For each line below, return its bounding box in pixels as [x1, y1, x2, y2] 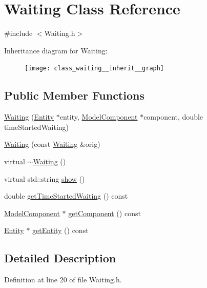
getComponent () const [68, 207, 141, 218]
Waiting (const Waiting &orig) [4, 139, 100, 149]
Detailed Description [4, 250, 116, 266]
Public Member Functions [4, 87, 144, 103]
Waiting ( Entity [4, 111, 54, 122]
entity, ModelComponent [59, 111, 138, 122]
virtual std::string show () [4, 173, 85, 184]
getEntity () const [32, 225, 89, 236]
